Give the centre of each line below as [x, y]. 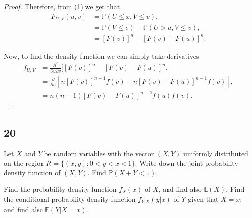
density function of [32, 172]
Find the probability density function [60, 189]
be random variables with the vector [99, 153]
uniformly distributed [216, 153]
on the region [24, 163]
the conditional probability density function [70, 199]
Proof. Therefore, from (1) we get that [62, 6]
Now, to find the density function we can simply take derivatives [102, 55]
